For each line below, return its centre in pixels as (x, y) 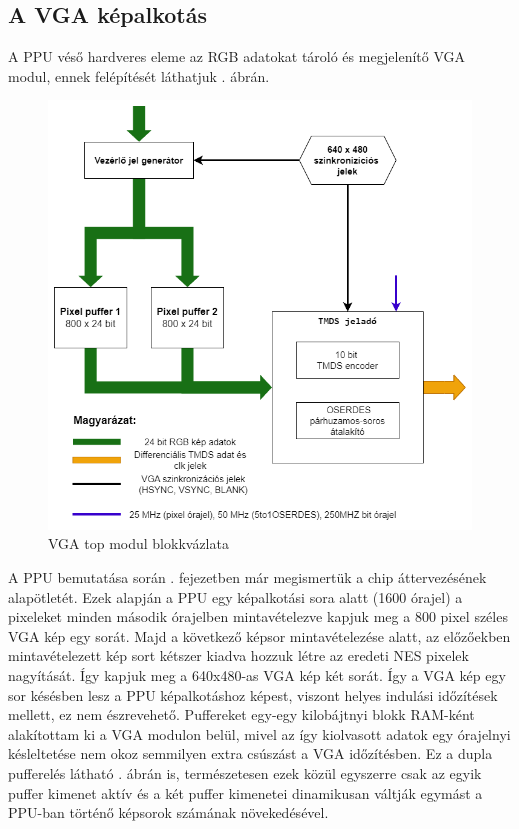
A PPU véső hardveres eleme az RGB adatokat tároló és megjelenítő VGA (237, 56)
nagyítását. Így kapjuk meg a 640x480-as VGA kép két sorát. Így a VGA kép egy (257, 674)
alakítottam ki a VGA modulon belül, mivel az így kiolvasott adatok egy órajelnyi (259, 733)
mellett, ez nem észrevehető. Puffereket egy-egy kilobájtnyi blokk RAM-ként (241, 714)
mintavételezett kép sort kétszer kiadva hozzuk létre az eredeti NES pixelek (238, 655)
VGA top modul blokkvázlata (138, 543)
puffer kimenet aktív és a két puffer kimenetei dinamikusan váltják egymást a (245, 792)
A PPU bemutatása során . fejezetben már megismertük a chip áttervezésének (247, 577)
